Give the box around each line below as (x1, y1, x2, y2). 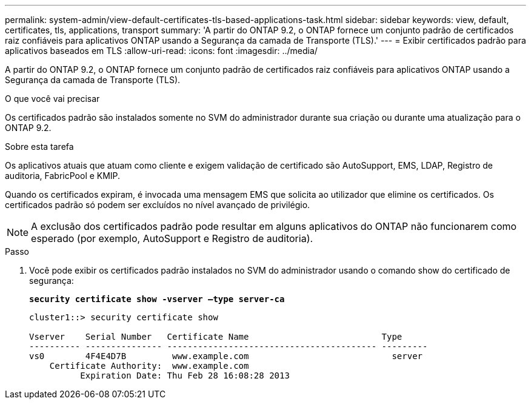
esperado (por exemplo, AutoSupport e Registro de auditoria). (31, 232, 313, 244)
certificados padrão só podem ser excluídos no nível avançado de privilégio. (5, 200, 310, 210)
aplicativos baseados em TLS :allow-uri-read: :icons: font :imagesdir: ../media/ (5, 45, 318, 56)
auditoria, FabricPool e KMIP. (5, 170, 121, 181)
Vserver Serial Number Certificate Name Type (29, 332, 402, 342)
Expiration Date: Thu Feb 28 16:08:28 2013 (80, 371, 290, 380)
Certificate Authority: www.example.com (49, 361, 249, 371)
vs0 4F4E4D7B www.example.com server (29, 351, 423, 361)
